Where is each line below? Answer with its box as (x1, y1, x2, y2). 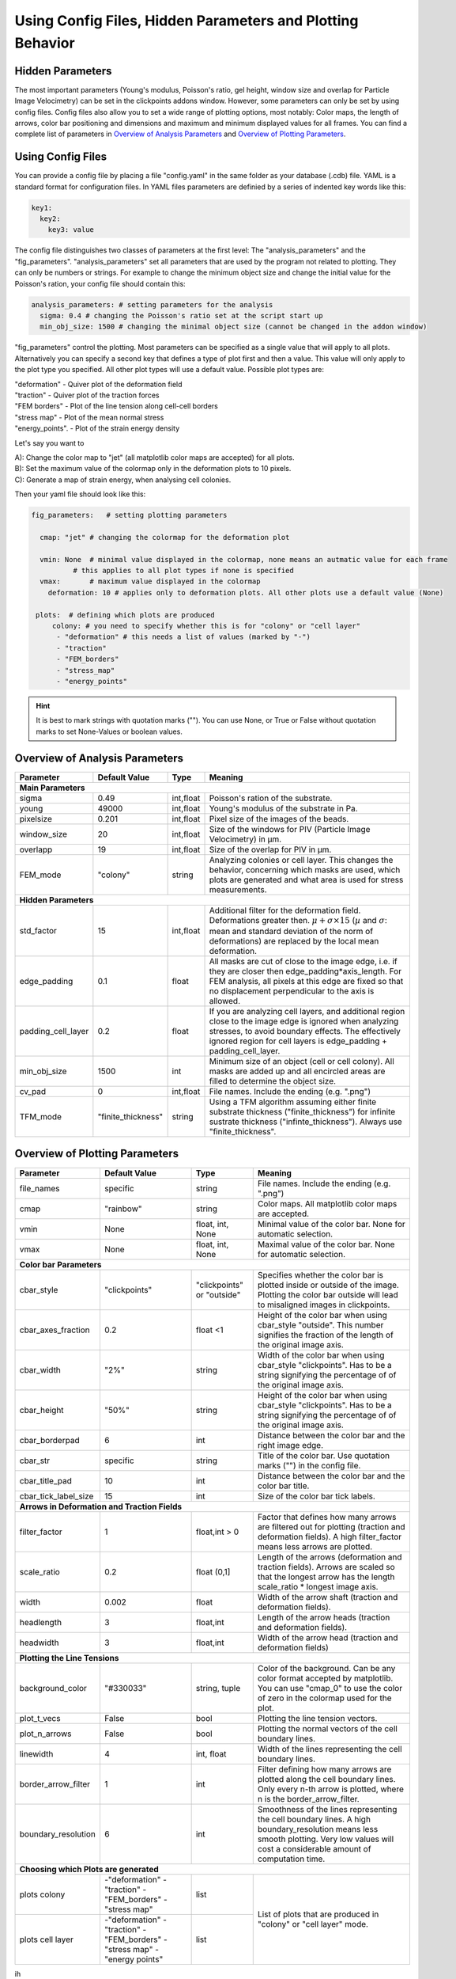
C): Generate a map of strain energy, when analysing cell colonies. (14, 475, 232, 484)
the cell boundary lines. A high (257, 1814, 371, 1825)
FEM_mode (19, 869, 62, 880)
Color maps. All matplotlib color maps (257, 1198, 398, 1209)
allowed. (209, 995, 241, 1006)
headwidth (19, 1637, 59, 1648)
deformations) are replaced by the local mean (209, 935, 379, 946)
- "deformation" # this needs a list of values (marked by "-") (56, 632, 311, 641)
